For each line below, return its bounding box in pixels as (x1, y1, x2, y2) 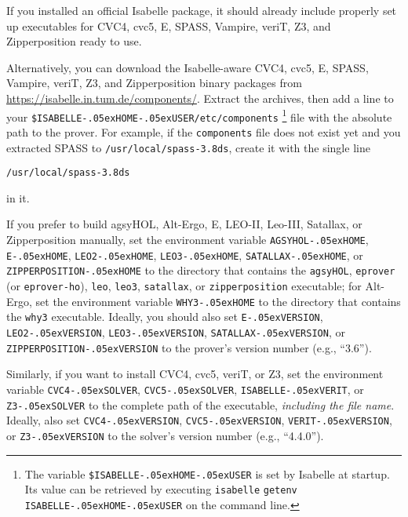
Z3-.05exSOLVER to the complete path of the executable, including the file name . (6, 396, 395, 413)
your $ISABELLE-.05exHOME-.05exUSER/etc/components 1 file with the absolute (6, 106, 392, 125)
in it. (6, 189, 30, 206)
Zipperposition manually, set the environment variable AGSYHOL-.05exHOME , (6, 231, 369, 248)
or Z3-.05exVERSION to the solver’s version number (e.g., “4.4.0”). (6, 427, 324, 443)
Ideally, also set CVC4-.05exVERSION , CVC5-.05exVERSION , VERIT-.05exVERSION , (6, 412, 392, 428)
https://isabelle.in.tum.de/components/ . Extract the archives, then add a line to (6, 89, 394, 106)
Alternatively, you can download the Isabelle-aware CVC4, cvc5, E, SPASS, (6, 59, 369, 75)
